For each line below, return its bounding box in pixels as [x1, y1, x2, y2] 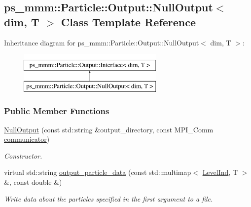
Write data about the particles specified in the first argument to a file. [4, 193, 213, 204]
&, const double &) [4, 176, 62, 187]
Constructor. [4, 150, 42, 161]
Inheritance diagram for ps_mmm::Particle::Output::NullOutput [4, 37, 199, 47]
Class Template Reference [61, 14, 196, 29]
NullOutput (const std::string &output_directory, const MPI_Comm [4, 124, 214, 134]
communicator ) [4, 134, 50, 144]
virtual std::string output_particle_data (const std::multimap [4, 167, 191, 177]
